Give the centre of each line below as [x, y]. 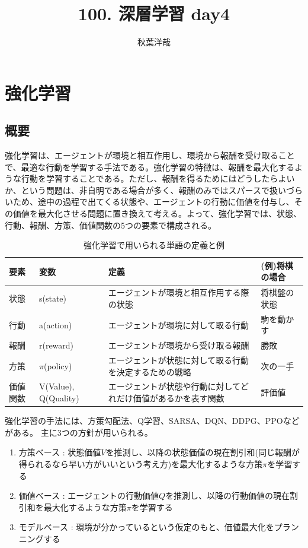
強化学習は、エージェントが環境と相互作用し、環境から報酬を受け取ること [150, 155]
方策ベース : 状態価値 [60, 452]
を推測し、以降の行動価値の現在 [228, 495]
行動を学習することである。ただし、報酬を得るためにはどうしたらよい [158, 178]
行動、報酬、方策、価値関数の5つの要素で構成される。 [110, 225]
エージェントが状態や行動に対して [174, 386]
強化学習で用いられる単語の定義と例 [154, 245]
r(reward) [56, 345]
